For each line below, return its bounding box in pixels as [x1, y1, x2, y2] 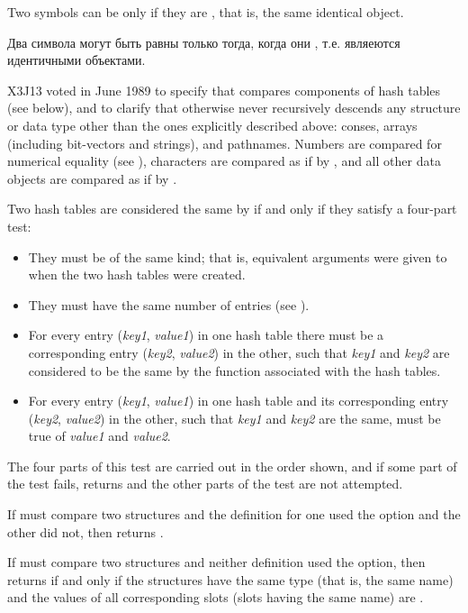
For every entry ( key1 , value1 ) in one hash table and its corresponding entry [28, 391, 449, 410]
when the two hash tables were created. [28, 265, 246, 284]
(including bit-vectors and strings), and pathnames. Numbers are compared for [7, 133, 442, 152]
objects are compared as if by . [7, 169, 177, 188]
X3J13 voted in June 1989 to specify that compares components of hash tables [7, 80, 441, 99]
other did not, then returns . [7, 522, 164, 541]
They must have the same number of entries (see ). [28, 295, 310, 314]
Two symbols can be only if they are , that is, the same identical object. [7, 3, 404, 21]
